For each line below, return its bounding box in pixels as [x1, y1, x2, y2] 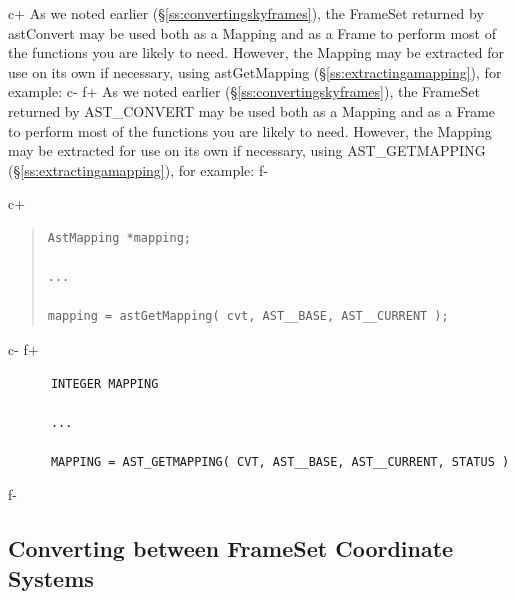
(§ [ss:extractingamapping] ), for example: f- [8, 159, 268, 180]
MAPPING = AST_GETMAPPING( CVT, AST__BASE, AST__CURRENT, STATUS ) [50, 454, 510, 469]
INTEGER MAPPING [50, 376, 159, 391]
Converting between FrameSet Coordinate [8, 533, 454, 564]
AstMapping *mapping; [47, 230, 191, 245]
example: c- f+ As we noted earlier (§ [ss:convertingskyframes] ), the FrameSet [8, 81, 480, 102]
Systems [8, 562, 94, 593]
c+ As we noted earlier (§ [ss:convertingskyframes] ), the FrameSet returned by [8, 3, 484, 23]
